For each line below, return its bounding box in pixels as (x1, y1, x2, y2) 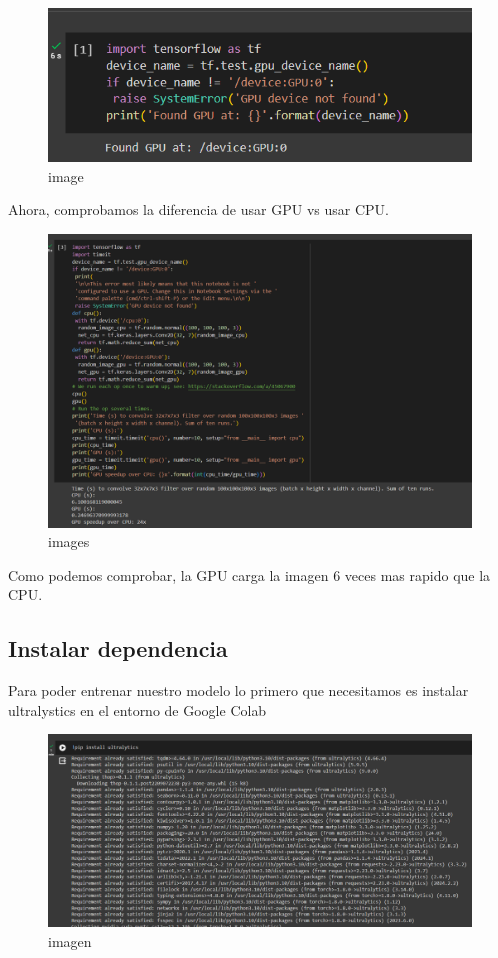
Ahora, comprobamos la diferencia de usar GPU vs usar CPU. (8, 199, 389, 220)
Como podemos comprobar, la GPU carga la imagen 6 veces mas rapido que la (8, 564, 491, 585)
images (48, 531, 90, 552)
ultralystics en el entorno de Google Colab (8, 699, 267, 720)
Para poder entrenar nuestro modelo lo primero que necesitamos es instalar (8, 680, 469, 701)
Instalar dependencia (8, 633, 228, 664)
